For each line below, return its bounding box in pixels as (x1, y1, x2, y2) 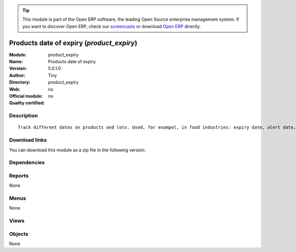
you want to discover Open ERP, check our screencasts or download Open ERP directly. (22, 23, 201, 29)
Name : (9, 59, 23, 65)
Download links (9, 137, 47, 144)
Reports (9, 172, 29, 179)
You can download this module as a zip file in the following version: (9, 147, 146, 153)
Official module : (9, 93, 43, 99)
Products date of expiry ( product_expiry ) (9, 38, 138, 47)
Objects (9, 230, 29, 237)
